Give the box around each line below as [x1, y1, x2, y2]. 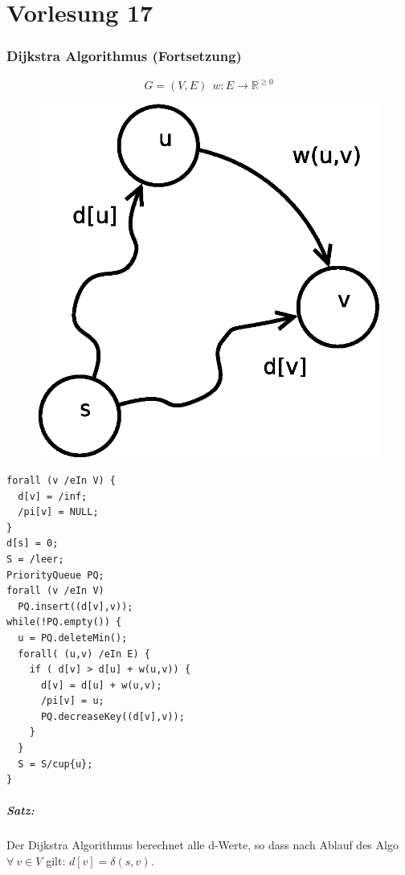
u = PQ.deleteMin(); [18, 632, 128, 644]
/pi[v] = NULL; [18, 506, 99, 518]
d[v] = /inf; [18, 490, 88, 502]
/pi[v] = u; [40, 695, 104, 707]
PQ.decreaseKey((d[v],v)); [40, 710, 185, 722]
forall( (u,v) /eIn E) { [18, 648, 150, 660]
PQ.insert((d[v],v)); [18, 600, 133, 612]
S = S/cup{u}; [18, 758, 93, 770]
